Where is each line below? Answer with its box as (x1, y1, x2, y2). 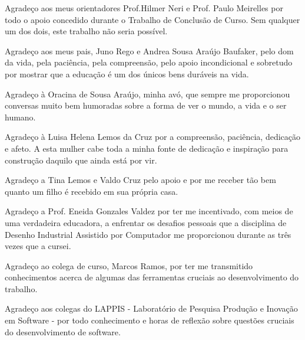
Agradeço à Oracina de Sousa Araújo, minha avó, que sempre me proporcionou (5, 87, 290, 100)
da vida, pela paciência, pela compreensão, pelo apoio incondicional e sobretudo (5, 56, 293, 68)
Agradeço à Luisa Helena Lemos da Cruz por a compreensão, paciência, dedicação (5, 130, 300, 143)
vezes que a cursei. (5, 240, 71, 252)
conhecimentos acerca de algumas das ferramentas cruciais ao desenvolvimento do (5, 271, 299, 283)
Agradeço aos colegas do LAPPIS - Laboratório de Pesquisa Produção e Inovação (5, 302, 298, 315)
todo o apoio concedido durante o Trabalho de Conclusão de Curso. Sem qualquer (5, 13, 300, 25)
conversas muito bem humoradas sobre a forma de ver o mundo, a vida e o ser (5, 99, 287, 112)
